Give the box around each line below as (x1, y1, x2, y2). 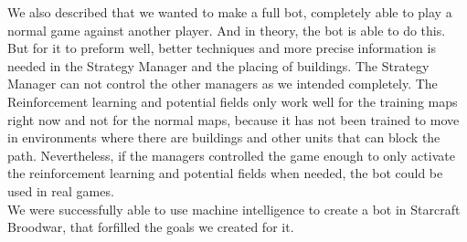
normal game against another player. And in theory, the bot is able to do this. (7, 20, 446, 39)
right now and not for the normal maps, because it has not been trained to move (7, 110, 460, 129)
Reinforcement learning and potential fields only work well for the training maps (7, 91, 458, 110)
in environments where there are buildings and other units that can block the (7, 128, 440, 147)
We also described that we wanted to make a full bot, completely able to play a (7, 3, 452, 21)
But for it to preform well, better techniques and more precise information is (7, 38, 436, 58)
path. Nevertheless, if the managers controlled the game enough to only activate (7, 145, 455, 164)
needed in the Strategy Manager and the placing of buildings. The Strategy (7, 56, 430, 75)
